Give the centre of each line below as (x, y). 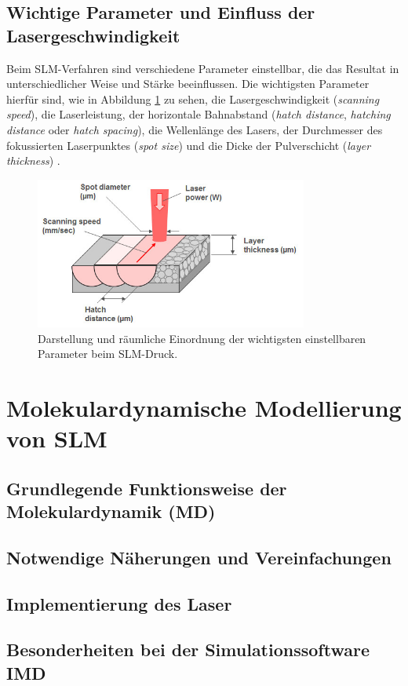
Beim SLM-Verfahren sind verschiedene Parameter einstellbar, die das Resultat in (203, 68)
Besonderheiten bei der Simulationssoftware (188, 650)
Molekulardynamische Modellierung (204, 407)
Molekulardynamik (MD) (111, 511)
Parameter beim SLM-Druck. (108, 354)
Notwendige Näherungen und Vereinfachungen (199, 557)
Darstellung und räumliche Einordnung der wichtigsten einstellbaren (202, 338)
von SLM (57, 438)
